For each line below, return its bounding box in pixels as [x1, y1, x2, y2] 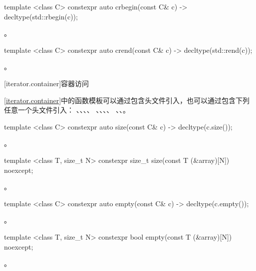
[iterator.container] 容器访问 [4, 78, 89, 88]
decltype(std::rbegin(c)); [4, 11, 78, 21]
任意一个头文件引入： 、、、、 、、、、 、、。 [4, 105, 130, 115]
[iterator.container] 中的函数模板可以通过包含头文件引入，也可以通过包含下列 [4, 95, 250, 105]
